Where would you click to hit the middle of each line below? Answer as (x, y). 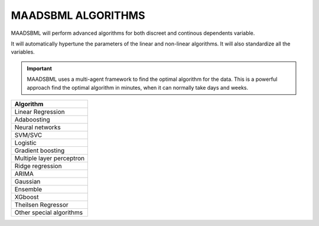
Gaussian (27, 181)
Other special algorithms (48, 212)
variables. (23, 52)
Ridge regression (38, 166)
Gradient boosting (40, 150)
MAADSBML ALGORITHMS (78, 15)
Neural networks (38, 127)
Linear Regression (40, 112)
